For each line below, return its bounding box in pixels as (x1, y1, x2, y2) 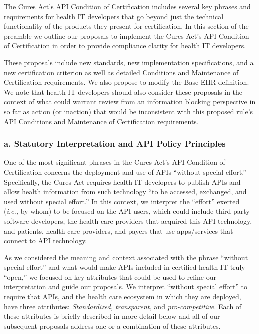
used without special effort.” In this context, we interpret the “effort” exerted (4, 196, 240, 206)
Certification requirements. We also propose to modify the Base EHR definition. (4, 77, 249, 87)
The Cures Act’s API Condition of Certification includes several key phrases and (4, 1, 251, 11)
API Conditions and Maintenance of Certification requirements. (4, 116, 199, 126)
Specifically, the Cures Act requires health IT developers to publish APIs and (4, 176, 241, 187)
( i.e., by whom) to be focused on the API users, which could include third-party (4, 206, 250, 216)
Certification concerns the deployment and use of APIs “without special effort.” (4, 166, 246, 177)
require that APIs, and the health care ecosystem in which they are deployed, (4, 291, 241, 302)
